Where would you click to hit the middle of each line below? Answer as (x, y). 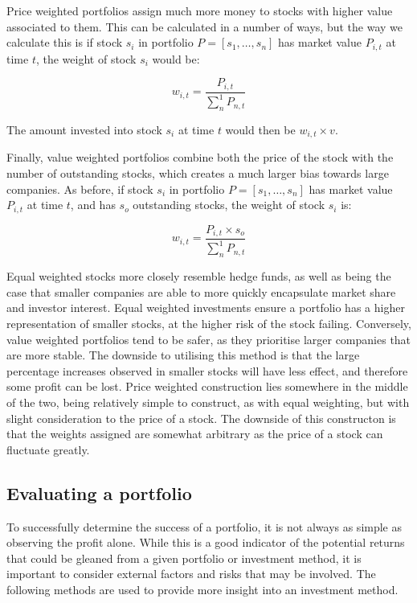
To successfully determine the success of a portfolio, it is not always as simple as (204, 526)
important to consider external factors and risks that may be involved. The (191, 574)
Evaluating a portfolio (99, 492)
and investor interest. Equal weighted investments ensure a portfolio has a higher (206, 308)
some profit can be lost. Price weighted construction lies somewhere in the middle (207, 386)
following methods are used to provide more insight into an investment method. (202, 589)
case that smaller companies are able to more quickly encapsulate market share (201, 291)
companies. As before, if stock (80, 189)
